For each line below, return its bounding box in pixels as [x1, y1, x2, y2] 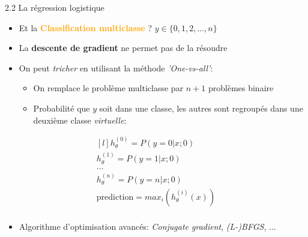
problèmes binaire [208, 82, 274, 94]
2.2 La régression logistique [5, 1, 104, 13]
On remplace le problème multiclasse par [33, 82, 184, 94]
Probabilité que [33, 101, 90, 114]
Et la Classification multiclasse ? [19, 21, 152, 34]
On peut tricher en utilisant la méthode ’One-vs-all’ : [19, 61, 213, 74]
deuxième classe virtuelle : [33, 113, 127, 126]
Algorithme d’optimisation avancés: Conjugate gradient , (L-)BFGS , [19, 220, 267, 233]
